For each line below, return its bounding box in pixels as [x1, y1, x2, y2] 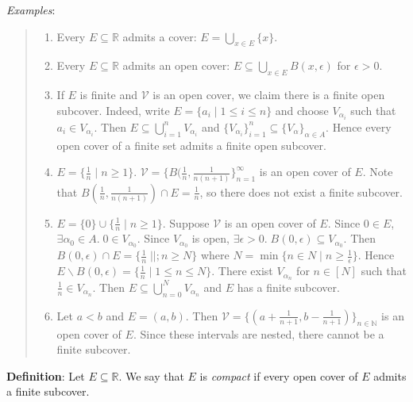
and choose [275, 101, 329, 118]
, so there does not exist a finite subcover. [199, 183, 403, 200]
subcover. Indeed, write [56, 101, 170, 118]
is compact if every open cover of [199, 367, 358, 384]
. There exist [211, 262, 273, 279]
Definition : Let [6, 367, 85, 384]
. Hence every [326, 118, 392, 135]
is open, [191, 230, 230, 247]
